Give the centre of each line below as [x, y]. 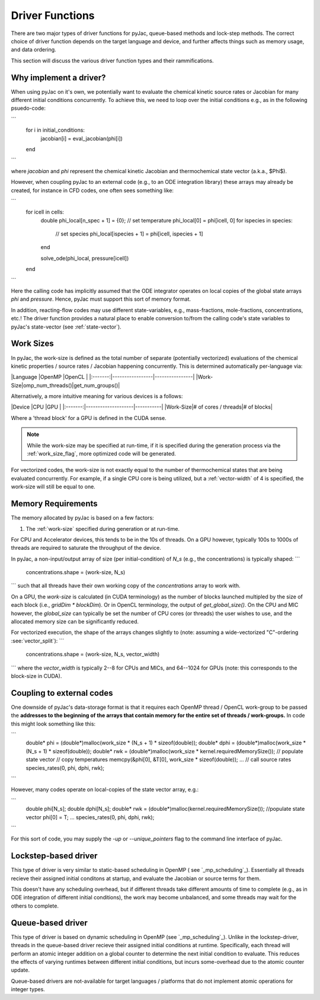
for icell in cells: [45, 212]
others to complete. [35, 906]
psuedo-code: [28, 108]
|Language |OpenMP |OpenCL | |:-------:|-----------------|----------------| [103, 377]
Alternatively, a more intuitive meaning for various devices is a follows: [97, 396]
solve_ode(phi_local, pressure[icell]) [85, 258]
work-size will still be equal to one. [53, 487]
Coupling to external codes [62, 693]
